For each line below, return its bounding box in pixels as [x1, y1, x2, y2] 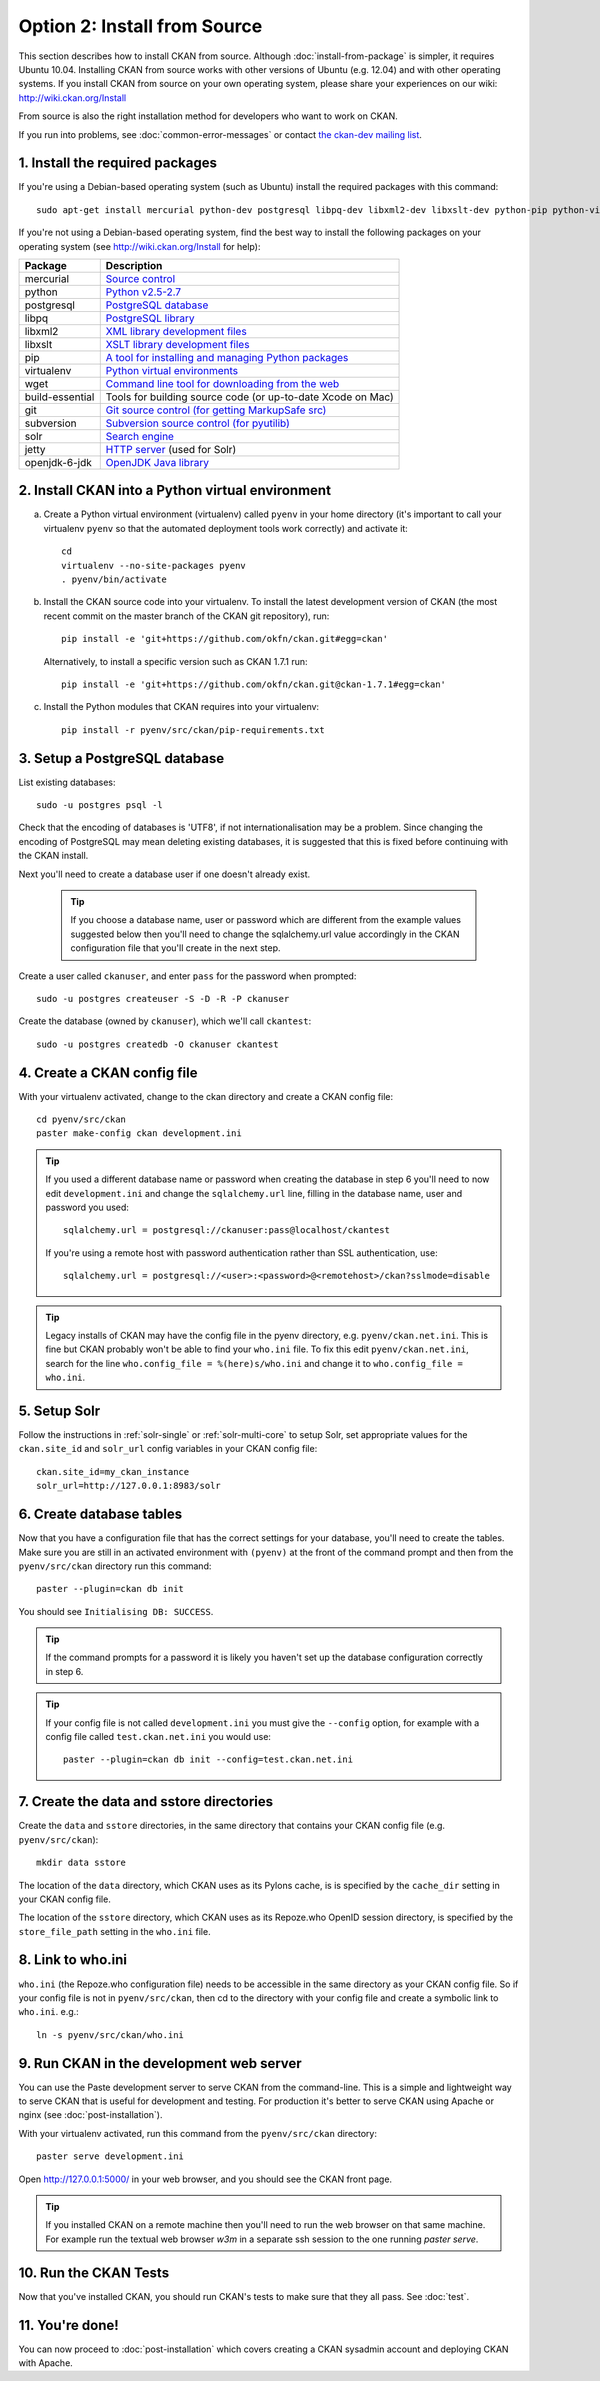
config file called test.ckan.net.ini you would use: [45, 1731, 272, 1743]
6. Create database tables [18, 1506, 183, 1523]
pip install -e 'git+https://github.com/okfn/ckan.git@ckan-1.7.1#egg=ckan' [61, 679, 447, 690]
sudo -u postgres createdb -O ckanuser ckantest [36, 1038, 279, 1050]
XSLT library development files [105, 337, 250, 351]
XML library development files [105, 324, 247, 338]
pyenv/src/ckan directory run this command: [18, 1560, 212, 1572]
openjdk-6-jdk [24, 455, 92, 469]
